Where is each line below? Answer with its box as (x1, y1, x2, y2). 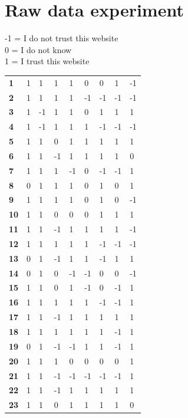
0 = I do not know (5, 43, 72, 55)
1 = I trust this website (5, 55, 90, 67)
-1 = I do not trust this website (5, 32, 118, 44)
